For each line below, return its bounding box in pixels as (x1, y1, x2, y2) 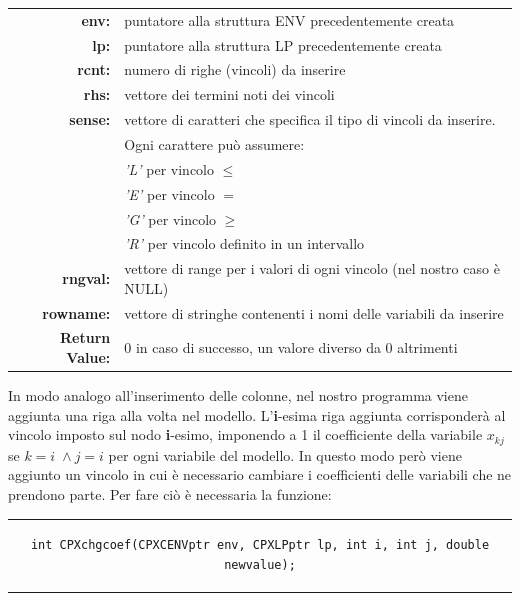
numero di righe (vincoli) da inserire (124, 59, 346, 80)
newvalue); (224, 557, 296, 572)
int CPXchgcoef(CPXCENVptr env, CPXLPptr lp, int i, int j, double (30, 538, 490, 553)
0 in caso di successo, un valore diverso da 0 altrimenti (124, 337, 458, 358)
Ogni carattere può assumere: (124, 133, 305, 154)
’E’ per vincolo (124, 183, 215, 204)
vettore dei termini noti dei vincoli (124, 84, 335, 105)
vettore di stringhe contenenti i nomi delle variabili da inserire (124, 302, 504, 323)
